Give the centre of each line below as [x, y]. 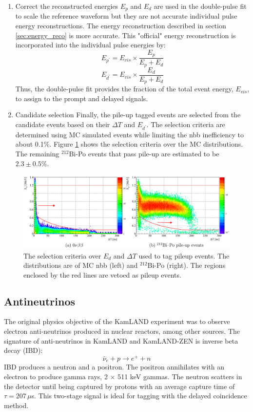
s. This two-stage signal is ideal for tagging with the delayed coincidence [139, 396]
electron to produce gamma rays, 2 [56, 376]
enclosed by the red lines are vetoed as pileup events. [102, 274]
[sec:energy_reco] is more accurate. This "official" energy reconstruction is [126, 35]
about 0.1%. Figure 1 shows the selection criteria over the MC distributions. [129, 144]
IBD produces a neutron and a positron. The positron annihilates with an [114, 367]
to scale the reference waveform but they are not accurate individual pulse [126, 16]
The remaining [37, 153]
